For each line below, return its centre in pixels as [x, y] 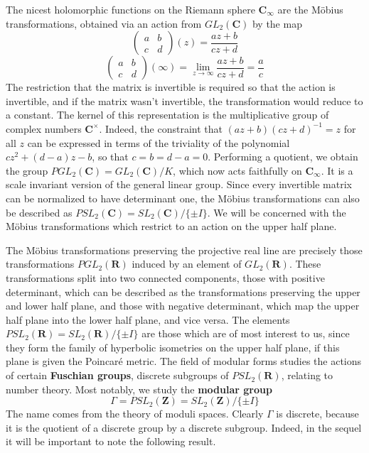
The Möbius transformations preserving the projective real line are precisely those [184, 250]
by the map [277, 23]
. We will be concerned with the [277, 212]
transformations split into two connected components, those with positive [165, 277]
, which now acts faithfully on [237, 170]
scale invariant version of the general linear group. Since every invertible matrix [179, 184]
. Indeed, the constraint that [161, 128]
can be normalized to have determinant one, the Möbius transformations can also [183, 198]
